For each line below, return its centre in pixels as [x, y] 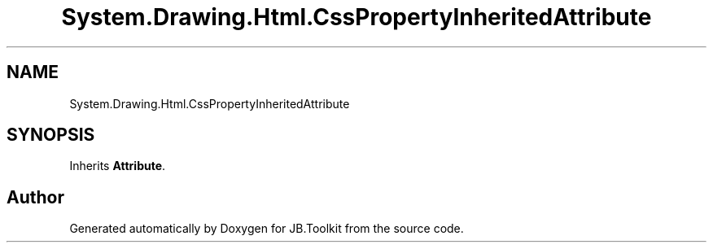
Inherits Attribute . [118, 166]
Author [35, 197]
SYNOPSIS [51, 135]
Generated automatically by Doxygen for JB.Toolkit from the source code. [267, 229]
